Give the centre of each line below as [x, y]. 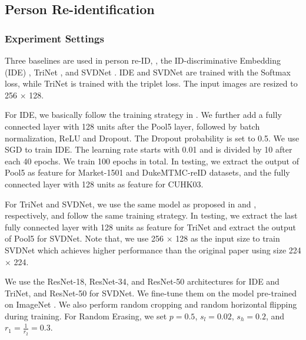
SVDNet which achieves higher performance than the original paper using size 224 [153, 250]
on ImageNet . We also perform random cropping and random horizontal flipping [151, 304]
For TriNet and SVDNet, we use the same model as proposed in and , [131, 204]
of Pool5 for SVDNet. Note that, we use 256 [84, 238]
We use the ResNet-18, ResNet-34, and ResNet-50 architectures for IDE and [142, 281]
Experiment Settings [54, 38]
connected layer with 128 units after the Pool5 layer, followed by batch [132, 126]
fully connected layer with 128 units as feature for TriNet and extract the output [151, 227]
